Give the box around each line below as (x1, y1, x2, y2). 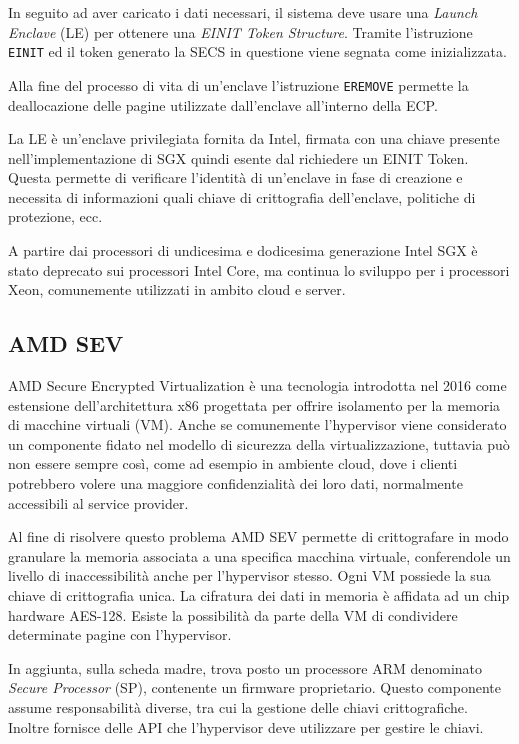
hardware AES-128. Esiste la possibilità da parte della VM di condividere (8, 604, 458, 625)
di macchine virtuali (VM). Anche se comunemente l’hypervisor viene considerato (8, 414, 507, 435)
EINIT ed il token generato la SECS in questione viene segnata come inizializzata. (8, 41, 507, 62)
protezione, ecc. (8, 206, 103, 227)
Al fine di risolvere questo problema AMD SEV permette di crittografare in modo (8, 526, 509, 547)
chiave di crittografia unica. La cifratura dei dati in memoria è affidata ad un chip (8, 584, 510, 605)
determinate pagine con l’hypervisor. (8, 624, 232, 645)
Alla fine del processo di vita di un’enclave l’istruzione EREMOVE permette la (8, 74, 469, 95)
